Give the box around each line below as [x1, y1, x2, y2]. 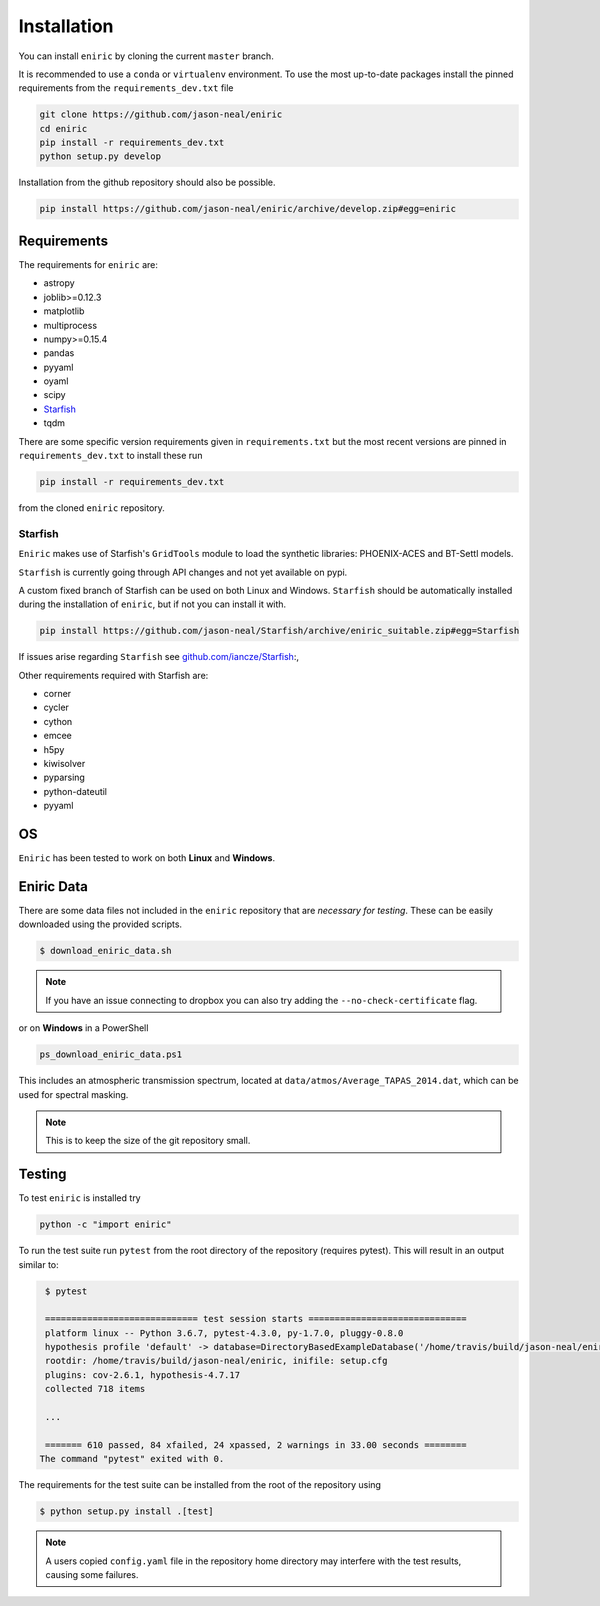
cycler [43, 701, 70, 714]
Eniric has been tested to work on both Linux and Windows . [18, 852, 275, 864]
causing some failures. [45, 1568, 139, 1580]
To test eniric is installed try [18, 1192, 141, 1204]
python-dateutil [43, 785, 108, 797]
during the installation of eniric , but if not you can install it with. [18, 598, 287, 610]
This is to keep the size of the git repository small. [45, 1135, 251, 1147]
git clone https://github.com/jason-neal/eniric [39, 109, 283, 120]
